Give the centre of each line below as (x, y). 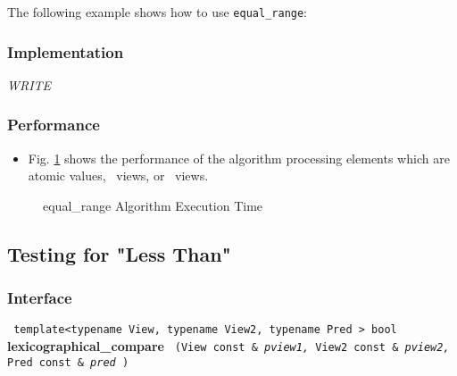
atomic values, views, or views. (118, 175)
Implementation (66, 51)
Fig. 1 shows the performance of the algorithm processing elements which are (239, 158)
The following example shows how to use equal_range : (158, 12)
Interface (40, 298)
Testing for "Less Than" (119, 253)
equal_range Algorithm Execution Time (153, 205)
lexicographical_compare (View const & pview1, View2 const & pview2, (228, 346)
